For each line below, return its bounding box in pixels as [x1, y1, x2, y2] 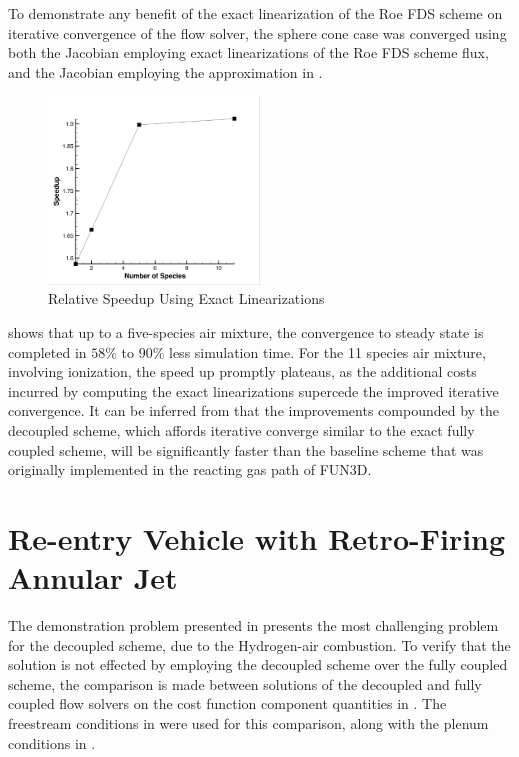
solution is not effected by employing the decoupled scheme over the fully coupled [8, 654, 508, 675]
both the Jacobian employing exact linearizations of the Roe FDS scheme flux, [8, 42, 489, 63]
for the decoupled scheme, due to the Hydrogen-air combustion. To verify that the [8, 634, 511, 655]
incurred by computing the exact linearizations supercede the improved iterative [8, 380, 499, 401]
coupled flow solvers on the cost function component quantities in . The [8, 693, 447, 714]
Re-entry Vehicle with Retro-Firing [8, 517, 506, 558]
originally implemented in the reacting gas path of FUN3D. [8, 459, 372, 480]
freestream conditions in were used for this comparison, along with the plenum [8, 712, 489, 733]
